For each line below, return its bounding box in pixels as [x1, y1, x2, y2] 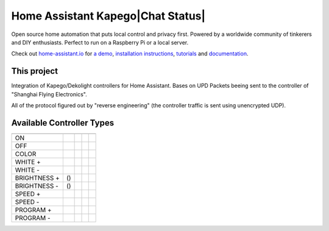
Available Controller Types [11, 118, 115, 128]
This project [11, 66, 58, 76]
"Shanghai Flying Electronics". [11, 90, 88, 98]
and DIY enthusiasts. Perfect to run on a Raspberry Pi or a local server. [11, 38, 189, 46]
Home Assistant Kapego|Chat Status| [11, 9, 206, 23]
